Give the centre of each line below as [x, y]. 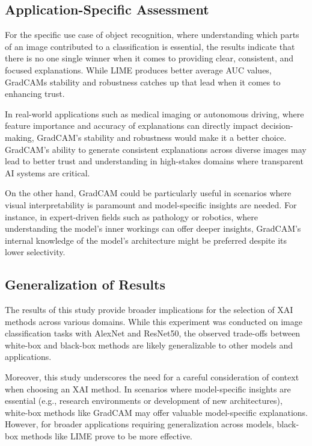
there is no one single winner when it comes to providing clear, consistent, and [149, 58]
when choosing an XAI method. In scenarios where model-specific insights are [148, 389]
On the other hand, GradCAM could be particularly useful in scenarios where [148, 193]
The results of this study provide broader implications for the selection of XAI [149, 310]
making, [20, 137]
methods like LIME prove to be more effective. [107, 436]
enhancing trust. [35, 94]
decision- [277, 125]
